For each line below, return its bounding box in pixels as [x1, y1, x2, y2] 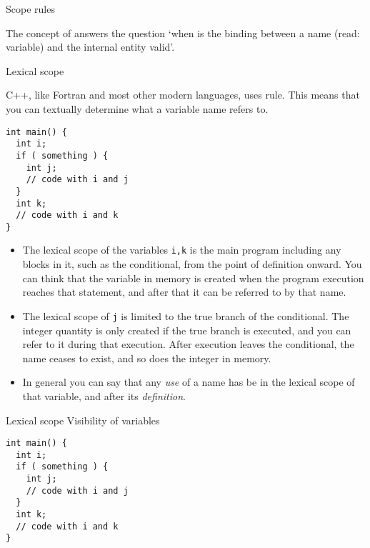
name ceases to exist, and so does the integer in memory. [22, 350, 271, 365]
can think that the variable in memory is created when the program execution [22, 270, 364, 285]
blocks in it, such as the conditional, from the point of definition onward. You [22, 256, 362, 271]
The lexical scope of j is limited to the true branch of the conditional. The [22, 308, 349, 323]
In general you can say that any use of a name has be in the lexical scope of [22, 374, 355, 389]
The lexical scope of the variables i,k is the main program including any [22, 242, 341, 257]
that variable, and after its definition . [22, 388, 186, 403]
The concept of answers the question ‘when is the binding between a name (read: [6, 25, 360, 40]
